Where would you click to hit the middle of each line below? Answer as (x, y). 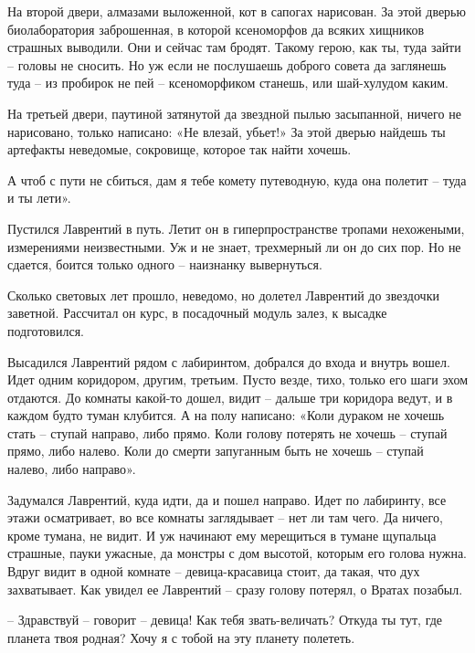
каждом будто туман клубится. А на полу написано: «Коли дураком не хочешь (226, 415)
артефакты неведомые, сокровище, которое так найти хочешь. (179, 149)
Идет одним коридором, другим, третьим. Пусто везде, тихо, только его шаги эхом (237, 379)
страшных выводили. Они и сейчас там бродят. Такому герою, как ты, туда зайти (234, 47)
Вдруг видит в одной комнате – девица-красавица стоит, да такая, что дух (214, 571)
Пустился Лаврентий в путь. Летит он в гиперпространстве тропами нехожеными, (236, 228)
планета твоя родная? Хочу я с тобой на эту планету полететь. (181, 637)
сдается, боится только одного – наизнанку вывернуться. (165, 264)
